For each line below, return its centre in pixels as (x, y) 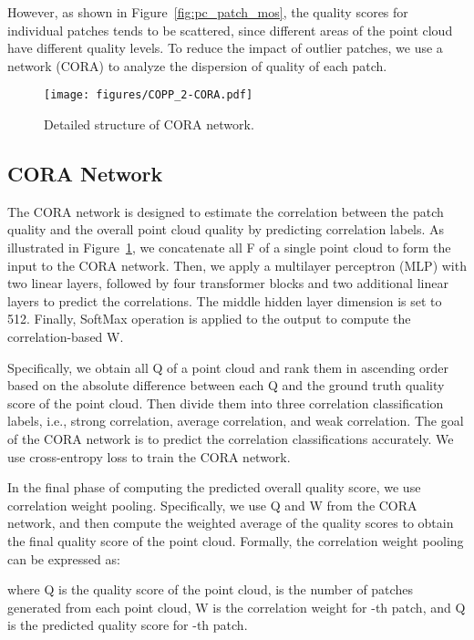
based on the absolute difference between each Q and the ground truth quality (226, 385)
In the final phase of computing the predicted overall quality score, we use (214, 487)
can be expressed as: (64, 558)
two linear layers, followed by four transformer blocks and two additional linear (228, 283)
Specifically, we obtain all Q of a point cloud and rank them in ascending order (228, 367)
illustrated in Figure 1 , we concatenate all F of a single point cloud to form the (229, 248)
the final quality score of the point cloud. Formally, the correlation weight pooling (236, 540)
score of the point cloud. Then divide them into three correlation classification (226, 403)
